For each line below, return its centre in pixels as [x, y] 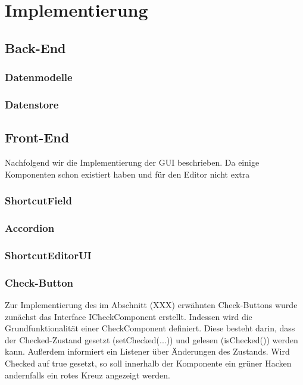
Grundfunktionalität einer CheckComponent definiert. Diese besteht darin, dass [150, 328]
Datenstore [32, 104]
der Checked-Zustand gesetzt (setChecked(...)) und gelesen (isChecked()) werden [151, 339]
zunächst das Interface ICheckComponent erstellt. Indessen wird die [129, 316]
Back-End [35, 47]
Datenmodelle [39, 77]
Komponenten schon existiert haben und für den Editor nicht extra [127, 174]
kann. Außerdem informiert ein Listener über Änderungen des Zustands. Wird [147, 351]
